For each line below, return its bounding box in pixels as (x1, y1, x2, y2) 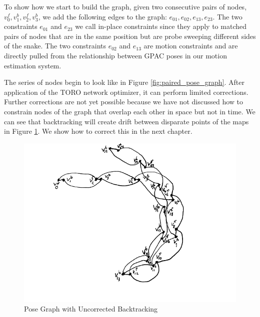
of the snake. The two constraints (4, 40, 106, 51)
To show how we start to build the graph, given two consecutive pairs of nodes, (4, 1, 247, 11)
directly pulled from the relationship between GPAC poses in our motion (4, 50, 227, 60)
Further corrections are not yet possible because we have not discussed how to (4, 96, 243, 107)
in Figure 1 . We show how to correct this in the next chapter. (4, 126, 192, 136)
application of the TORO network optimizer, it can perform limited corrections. (4, 86, 248, 97)
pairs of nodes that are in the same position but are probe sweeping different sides (4, 30, 256, 41)
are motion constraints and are (143, 40, 238, 51)
